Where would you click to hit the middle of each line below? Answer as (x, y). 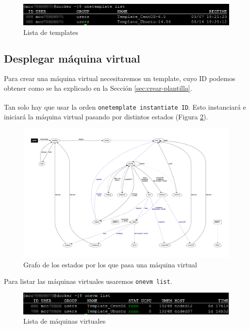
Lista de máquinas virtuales (65, 321)
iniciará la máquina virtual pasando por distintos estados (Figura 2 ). (106, 116)
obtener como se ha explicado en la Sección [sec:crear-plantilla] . (98, 88)
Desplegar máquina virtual (72, 58)
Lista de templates (51, 32)
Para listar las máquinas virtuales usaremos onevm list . (88, 281)
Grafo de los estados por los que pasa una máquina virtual (110, 265)
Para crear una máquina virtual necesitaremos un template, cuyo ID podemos (120, 78)
